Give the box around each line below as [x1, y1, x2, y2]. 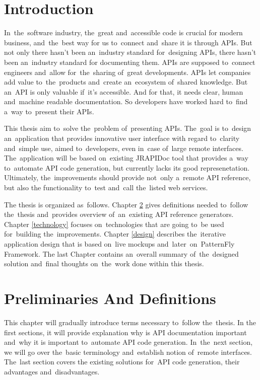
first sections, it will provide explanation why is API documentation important [4, 327, 247, 337]
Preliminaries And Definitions [4, 287, 216, 308]
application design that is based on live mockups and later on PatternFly [4, 239, 235, 249]
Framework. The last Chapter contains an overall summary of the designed [4, 248, 239, 259]
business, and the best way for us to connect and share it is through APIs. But [4, 37, 252, 47]
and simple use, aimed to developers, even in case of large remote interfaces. [4, 142, 243, 153]
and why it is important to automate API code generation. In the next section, [4, 337, 253, 347]
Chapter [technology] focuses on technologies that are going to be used [4, 218, 224, 229]
